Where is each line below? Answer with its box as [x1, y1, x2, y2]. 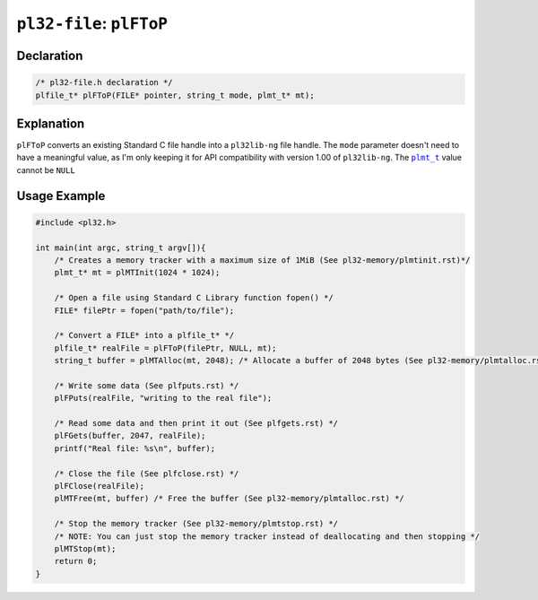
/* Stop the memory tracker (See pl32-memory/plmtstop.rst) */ [54, 518, 339, 529]
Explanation [16, 116, 85, 131]
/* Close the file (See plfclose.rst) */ [54, 468, 239, 479]
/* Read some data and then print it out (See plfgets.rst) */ [54, 418, 339, 429]
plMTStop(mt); [54, 543, 117, 553]
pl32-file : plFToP [16, 13, 168, 33]
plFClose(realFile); [54, 481, 145, 491]
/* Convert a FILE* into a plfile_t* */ [54, 330, 235, 341]
